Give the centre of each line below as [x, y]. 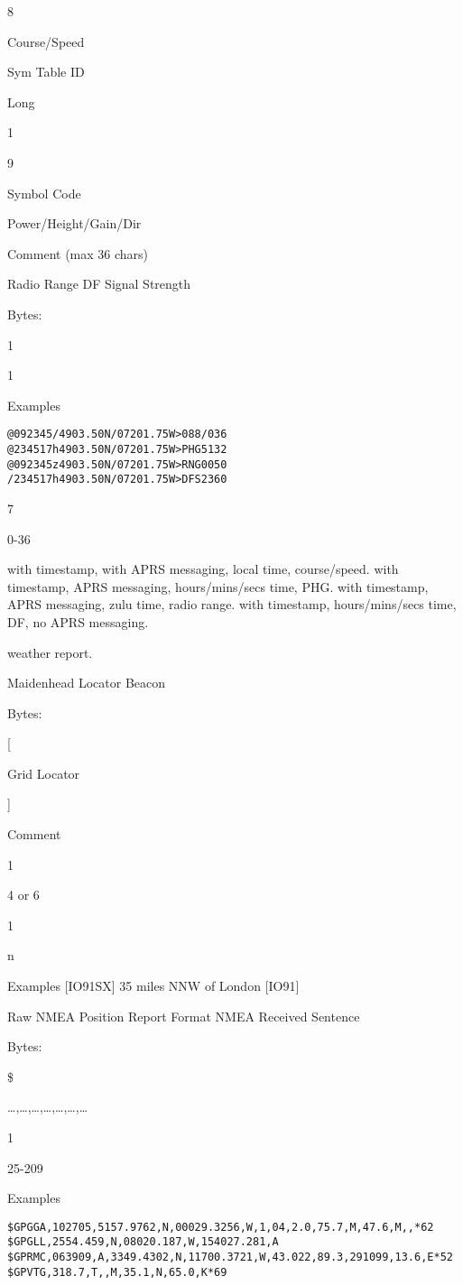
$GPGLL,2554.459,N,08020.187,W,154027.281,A [143, 1242]
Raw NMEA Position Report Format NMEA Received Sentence [184, 1016]
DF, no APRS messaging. [78, 621]
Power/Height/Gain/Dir [74, 223]
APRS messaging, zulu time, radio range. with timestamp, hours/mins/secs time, [232, 604]
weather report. [50, 652]
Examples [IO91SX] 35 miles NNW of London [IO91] [153, 986]
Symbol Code [44, 193]
